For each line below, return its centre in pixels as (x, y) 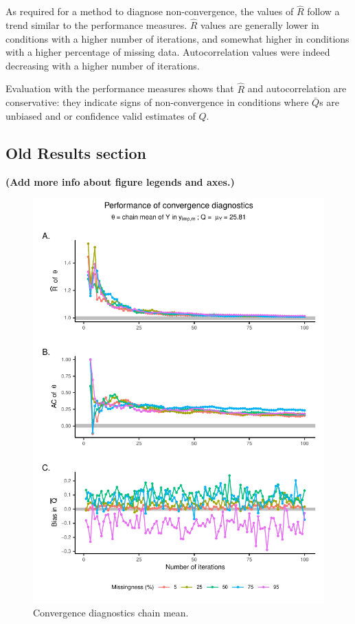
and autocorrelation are (297, 88)
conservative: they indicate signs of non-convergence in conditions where (157, 102)
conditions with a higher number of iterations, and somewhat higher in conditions (177, 38)
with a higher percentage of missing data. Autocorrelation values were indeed (168, 52)
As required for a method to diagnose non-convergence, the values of (150, 11)
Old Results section (76, 152)
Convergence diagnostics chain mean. (111, 613)
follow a (323, 11)
